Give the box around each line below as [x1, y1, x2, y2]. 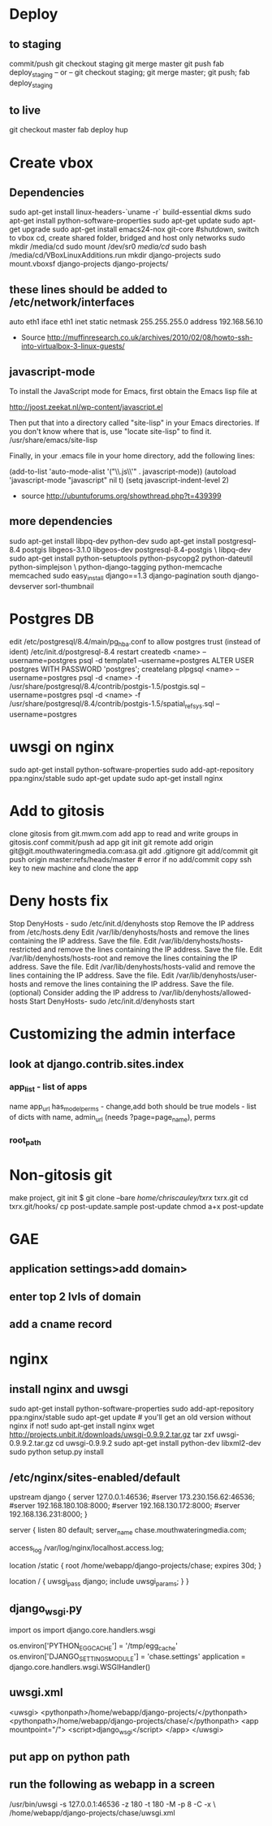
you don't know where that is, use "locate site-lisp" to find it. [9, 427, 212, 436]
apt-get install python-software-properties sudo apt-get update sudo [9, 216, 240, 226]
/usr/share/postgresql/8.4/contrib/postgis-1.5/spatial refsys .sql [9, 699, 214, 711]
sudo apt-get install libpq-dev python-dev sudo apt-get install [9, 536, 216, 545]
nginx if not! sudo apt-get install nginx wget [9, 1421, 155, 1431]
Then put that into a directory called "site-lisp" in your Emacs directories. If [9, 418, 260, 427]
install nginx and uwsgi [9, 1382, 129, 1396]
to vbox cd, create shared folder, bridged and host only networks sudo [9, 233, 246, 243]
